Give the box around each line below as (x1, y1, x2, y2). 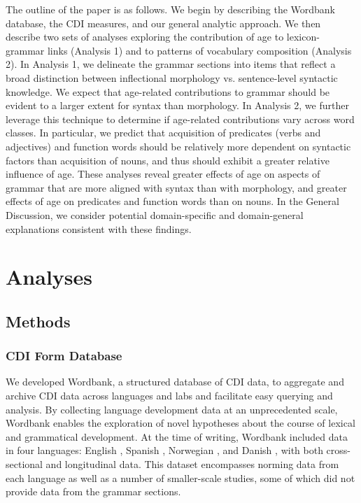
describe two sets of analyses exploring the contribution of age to (6, 29, 284, 44)
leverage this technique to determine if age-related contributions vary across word (6, 111, 355, 126)
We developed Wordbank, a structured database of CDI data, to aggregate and (6, 374, 344, 389)
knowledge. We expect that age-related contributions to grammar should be (6, 84, 330, 99)
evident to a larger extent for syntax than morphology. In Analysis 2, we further (6, 98, 349, 113)
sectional (6, 457, 43, 472)
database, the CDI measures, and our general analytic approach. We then (6, 15, 321, 30)
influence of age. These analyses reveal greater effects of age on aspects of (6, 167, 320, 181)
